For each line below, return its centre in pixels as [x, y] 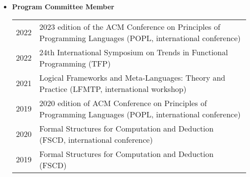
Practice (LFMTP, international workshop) [113, 88]
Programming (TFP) [75, 63]
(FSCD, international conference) [96, 139]
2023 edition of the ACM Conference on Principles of [130, 26]
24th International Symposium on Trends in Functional [134, 52]
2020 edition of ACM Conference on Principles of [123, 103]
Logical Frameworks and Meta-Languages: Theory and [132, 77]
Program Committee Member [63, 6]
